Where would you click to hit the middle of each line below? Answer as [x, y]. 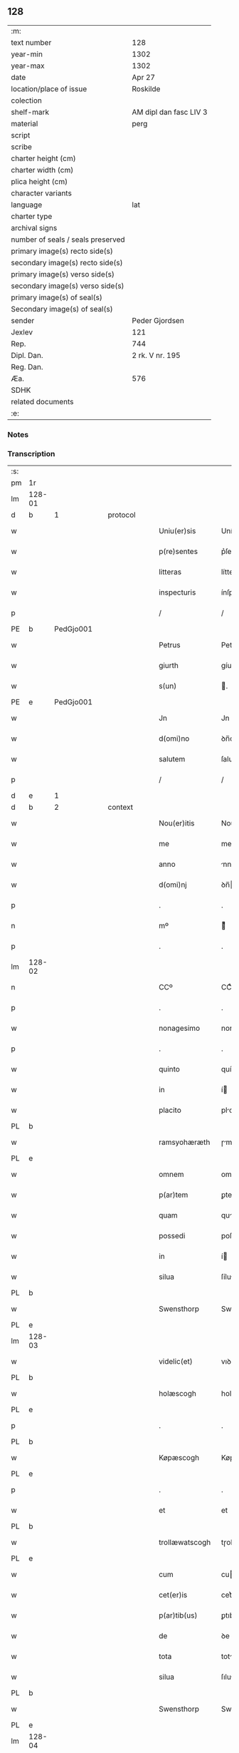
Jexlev [22, 332]
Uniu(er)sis [177, 531]
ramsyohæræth [185, 1142]
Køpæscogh [179, 1458]
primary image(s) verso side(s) [63, 274]
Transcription [31, 453]
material [25, 123]
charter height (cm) [43, 158]
